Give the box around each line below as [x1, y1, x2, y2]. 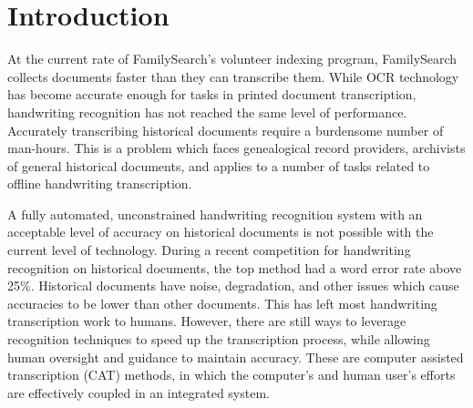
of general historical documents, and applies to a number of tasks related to [7, 156, 430, 175]
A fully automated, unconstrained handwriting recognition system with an [7, 204, 423, 223]
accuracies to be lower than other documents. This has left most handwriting [7, 293, 437, 312]
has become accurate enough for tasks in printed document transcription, [7, 85, 416, 104]
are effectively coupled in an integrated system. [7, 382, 270, 402]
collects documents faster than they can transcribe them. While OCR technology [7, 66, 459, 86]
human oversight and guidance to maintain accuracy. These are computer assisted [7, 347, 464, 366]
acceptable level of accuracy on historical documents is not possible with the [7, 222, 434, 241]
